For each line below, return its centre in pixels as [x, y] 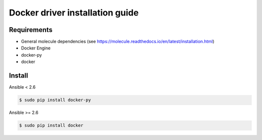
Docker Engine [36, 48]
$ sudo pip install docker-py [55, 100]
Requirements [31, 30]
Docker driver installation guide [74, 13]
